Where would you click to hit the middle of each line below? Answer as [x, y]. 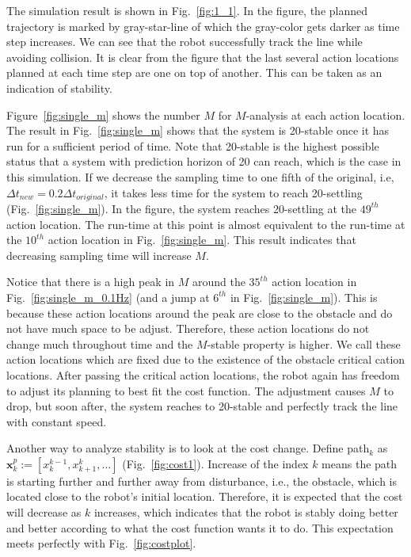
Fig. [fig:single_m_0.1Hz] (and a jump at [108, 297]
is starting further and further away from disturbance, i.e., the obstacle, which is [202, 481]
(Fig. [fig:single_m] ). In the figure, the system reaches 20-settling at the [182, 208]
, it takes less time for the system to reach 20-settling [233, 192]
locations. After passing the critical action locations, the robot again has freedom [203, 374]
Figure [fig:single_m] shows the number [103, 114]
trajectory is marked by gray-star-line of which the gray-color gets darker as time [203, 26]
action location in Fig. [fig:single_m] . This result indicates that [202, 240]
